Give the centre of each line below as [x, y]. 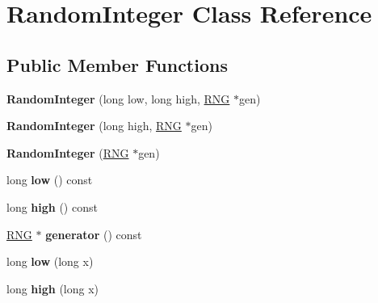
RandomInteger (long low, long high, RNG [118, 98]
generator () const [94, 234]
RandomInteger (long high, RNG [94, 126]
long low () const [50, 180]
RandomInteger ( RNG [68, 152]
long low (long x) [50, 261]
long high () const [52, 206]
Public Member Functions [117, 64]
